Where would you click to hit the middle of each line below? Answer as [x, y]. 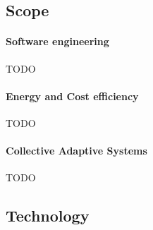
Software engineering [57, 41]
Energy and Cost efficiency [72, 96]
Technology [48, 216]
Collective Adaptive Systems [76, 151]
